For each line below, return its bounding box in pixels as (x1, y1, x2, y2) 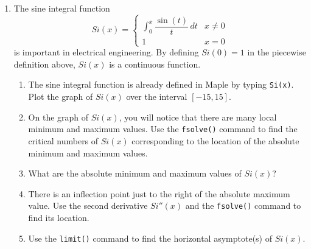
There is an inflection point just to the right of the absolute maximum (28, 187, 290, 200)
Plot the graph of (28, 90, 93, 103)
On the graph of (28, 110, 89, 123)
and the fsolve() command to (185, 199, 301, 212)
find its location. (28, 211, 89, 223)
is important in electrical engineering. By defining (13, 46, 199, 58)
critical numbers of (28, 134, 99, 147)
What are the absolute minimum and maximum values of (28, 167, 242, 180)
